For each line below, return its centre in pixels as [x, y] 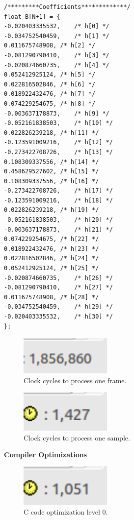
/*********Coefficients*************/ [67, 7]
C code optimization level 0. [66, 512]
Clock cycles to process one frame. [75, 380]
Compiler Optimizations [46, 454]
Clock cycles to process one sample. [77, 438]
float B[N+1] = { [32, 17]
